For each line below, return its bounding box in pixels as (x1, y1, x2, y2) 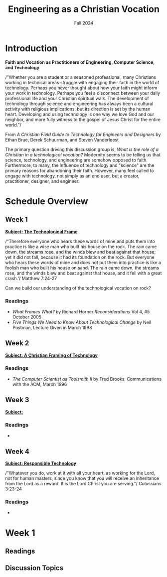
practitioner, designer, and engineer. (5, 178, 80, 184)
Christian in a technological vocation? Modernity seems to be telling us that (5, 151, 161, 157)
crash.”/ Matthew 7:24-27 (5, 275, 57, 281)
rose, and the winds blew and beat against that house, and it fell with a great (5, 270, 162, 276)
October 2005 (12, 314, 41, 320)
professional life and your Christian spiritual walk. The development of (5, 95, 149, 101)
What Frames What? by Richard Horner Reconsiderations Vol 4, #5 (12, 308, 150, 314)
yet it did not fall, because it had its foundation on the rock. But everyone (5, 254, 155, 260)
